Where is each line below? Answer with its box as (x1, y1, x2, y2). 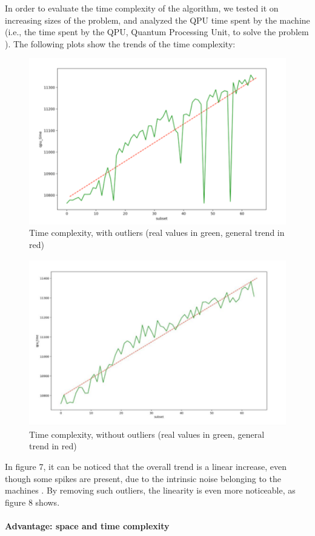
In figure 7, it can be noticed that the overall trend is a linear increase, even (5, 460, 287, 473)
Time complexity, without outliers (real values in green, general (29, 427, 265, 440)
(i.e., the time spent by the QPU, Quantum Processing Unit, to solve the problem (5, 25, 309, 38)
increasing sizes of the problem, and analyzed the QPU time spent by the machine (5, 13, 310, 26)
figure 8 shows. (5, 495, 60, 508)
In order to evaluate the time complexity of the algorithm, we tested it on (5, 2, 279, 14)
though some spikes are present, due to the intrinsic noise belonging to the (5, 472, 281, 484)
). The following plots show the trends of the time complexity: (5, 37, 236, 50)
